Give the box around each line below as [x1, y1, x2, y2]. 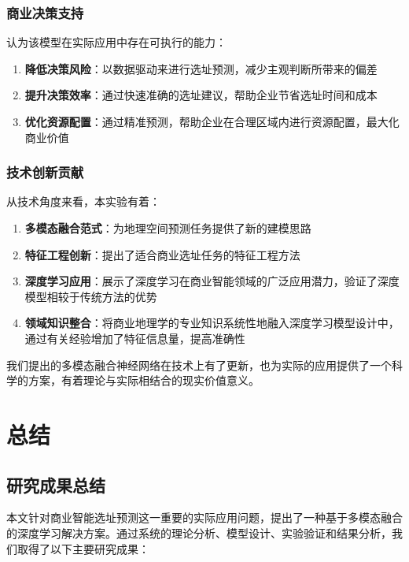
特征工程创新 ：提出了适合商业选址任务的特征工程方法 [24, 246, 300, 262]
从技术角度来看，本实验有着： [6, 193, 160, 210]
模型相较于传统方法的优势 [24, 288, 157, 304]
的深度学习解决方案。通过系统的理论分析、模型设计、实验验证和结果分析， [6, 524, 392, 541]
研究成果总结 [6, 472, 105, 497]
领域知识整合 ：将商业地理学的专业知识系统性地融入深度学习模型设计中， [24, 314, 400, 331]
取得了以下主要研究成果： [17, 540, 149, 556]
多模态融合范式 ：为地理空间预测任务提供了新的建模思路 [24, 220, 311, 236]
